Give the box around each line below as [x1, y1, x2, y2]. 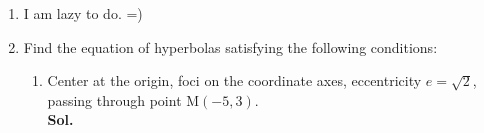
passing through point [47, 89, 182, 110]
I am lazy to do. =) [23, 3, 143, 23]
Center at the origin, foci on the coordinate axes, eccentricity [47, 70, 422, 91]
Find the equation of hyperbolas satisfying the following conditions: [23, 36, 438, 57]
